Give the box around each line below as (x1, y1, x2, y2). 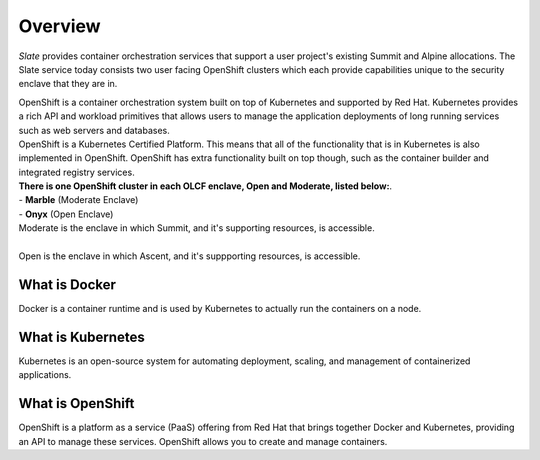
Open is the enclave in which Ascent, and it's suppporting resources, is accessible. (18, 250, 361, 262)
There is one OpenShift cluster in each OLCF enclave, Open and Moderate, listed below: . (18, 180, 393, 192)
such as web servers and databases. (18, 124, 170, 136)
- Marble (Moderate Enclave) (18, 194, 139, 206)
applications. (18, 369, 72, 381)
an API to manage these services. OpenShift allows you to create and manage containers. (18, 435, 388, 447)
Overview (18, 15, 101, 37)
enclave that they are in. (18, 78, 118, 90)
